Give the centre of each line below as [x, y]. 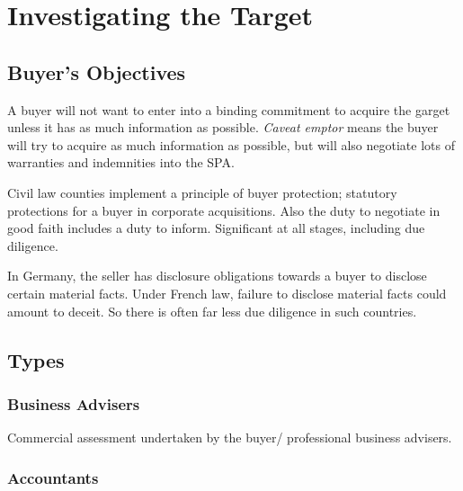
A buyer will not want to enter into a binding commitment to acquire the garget [229, 109]
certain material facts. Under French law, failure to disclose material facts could [227, 293]
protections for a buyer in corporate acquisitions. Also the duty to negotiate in [224, 210]
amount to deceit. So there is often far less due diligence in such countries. [212, 311]
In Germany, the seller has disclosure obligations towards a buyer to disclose [217, 276]
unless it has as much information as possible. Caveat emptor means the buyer [223, 127]
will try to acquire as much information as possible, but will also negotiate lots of [231, 144]
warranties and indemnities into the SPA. [121, 162]
